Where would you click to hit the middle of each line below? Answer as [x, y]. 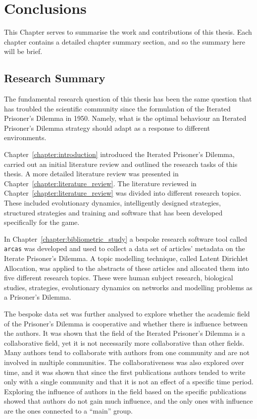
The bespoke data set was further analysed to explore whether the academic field [127, 314]
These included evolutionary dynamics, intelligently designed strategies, [112, 203]
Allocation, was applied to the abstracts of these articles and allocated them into [127, 268]
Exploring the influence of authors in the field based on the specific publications [125, 391]
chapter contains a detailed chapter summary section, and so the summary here [125, 41]
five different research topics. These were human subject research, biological [119, 278]
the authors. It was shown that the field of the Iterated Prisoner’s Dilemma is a [125, 333]
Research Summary [55, 78]
